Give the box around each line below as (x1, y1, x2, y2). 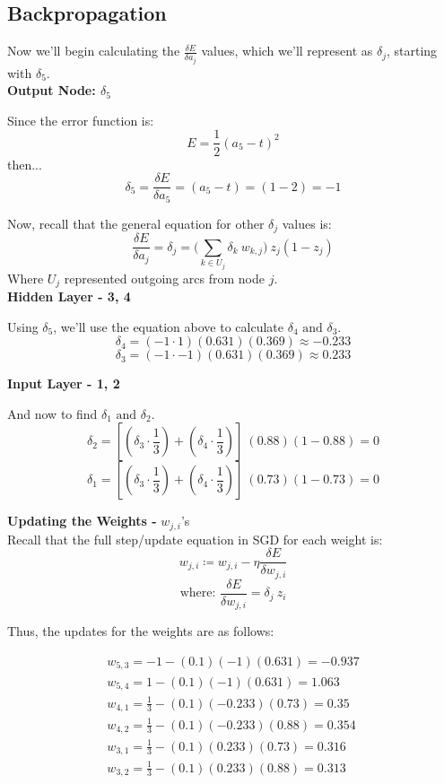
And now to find (7, 404, 98, 422)
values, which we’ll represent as (201, 41, 373, 60)
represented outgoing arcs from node (64, 268, 265, 287)
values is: (282, 213, 332, 232)
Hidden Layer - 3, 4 (7, 286, 131, 305)
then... (7, 154, 42, 173)
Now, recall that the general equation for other (7, 213, 265, 232)
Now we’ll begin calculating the (7, 41, 180, 60)
